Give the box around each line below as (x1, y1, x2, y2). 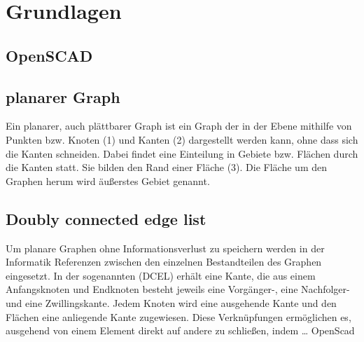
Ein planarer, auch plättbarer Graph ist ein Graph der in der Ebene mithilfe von (6, 118, 352, 133)
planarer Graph (6, 85, 120, 107)
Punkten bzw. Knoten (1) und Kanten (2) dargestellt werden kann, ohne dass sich (6, 132, 358, 146)
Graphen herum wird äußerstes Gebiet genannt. (6, 173, 210, 188)
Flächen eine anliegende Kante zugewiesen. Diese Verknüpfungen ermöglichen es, (6, 309, 351, 324)
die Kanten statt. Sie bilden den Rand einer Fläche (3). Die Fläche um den (6, 160, 328, 175)
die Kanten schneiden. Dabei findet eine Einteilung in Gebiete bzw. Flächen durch (6, 146, 358, 160)
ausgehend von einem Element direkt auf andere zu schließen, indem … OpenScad (6, 323, 355, 338)
